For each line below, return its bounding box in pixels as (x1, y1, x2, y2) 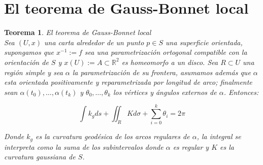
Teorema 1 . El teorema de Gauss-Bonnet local (4, 27, 151, 38)
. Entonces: (223, 86, 259, 97)
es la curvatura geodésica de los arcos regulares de (35, 131, 190, 142)
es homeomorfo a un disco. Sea (121, 56, 218, 67)
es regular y (173, 141, 209, 152)
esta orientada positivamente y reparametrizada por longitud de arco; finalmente (4, 77, 252, 87)
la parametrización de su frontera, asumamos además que (72, 67, 251, 77)
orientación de (4, 56, 49, 67)
